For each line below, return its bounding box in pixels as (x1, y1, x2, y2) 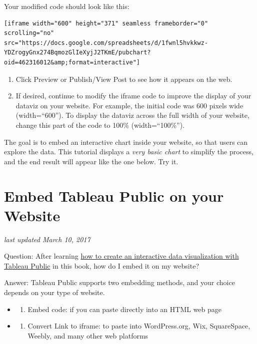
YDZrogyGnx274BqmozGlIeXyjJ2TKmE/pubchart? (4, 49, 151, 56)
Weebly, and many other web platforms (27, 330, 148, 341)
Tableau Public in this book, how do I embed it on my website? (4, 260, 199, 271)
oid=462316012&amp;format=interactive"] (4, 58, 140, 66)
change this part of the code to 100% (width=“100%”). (15, 119, 185, 130)
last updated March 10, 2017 (4, 234, 90, 244)
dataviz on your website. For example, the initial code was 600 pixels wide (15, 100, 243, 110)
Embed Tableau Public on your (4, 185, 224, 206)
